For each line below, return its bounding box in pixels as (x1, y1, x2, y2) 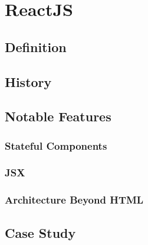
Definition (5, 37, 67, 56)
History (5, 72, 52, 91)
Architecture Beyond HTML (5, 192, 144, 207)
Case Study (5, 223, 76, 241)
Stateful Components (5, 138, 107, 153)
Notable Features (5, 107, 111, 125)
